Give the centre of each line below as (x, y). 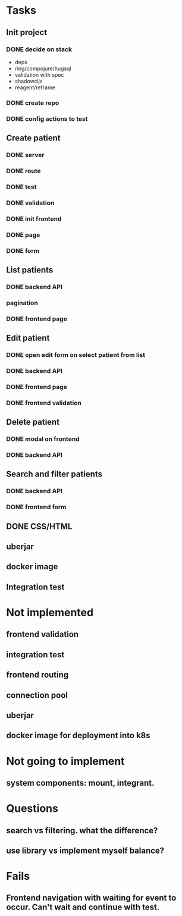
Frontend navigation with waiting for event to (91, 898)
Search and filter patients (54, 474)
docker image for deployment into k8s (78, 735)
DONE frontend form (36, 507)
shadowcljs (29, 81)
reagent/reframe (35, 87)
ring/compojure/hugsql (43, 68)
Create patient (33, 138)
